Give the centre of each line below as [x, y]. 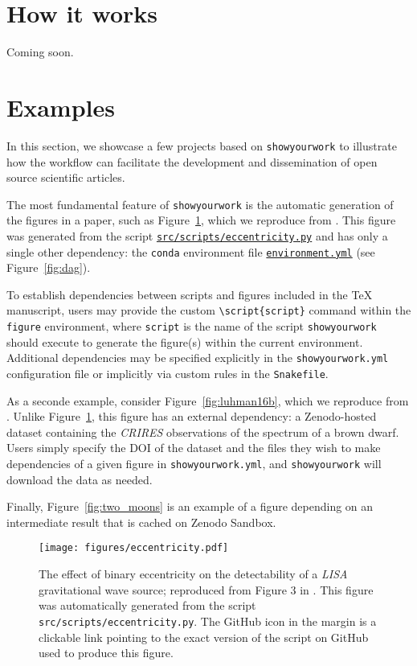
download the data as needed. [80, 479]
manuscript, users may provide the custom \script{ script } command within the [209, 310]
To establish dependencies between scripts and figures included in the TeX [190, 294]
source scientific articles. [66, 177]
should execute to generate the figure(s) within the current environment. [185, 341]
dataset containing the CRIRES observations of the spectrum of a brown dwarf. [203, 432]
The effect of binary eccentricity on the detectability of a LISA [193, 574]
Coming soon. [40, 52]
